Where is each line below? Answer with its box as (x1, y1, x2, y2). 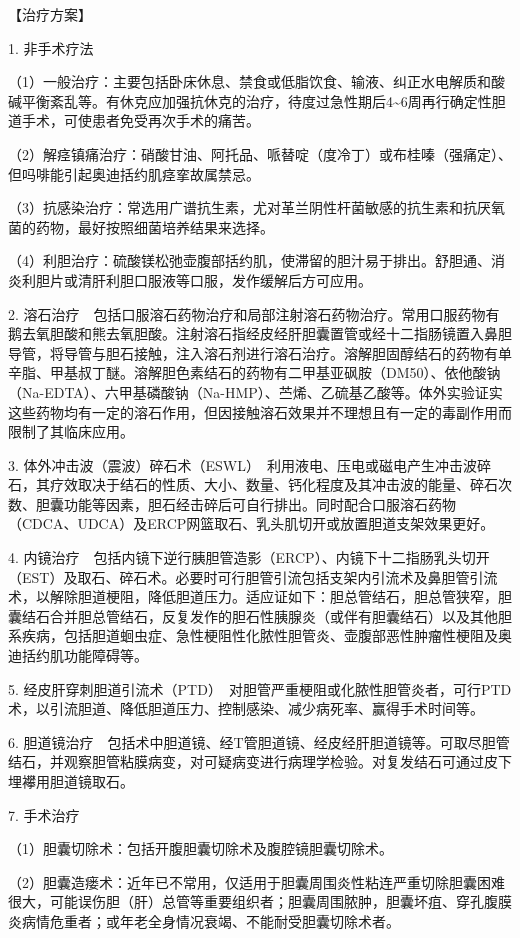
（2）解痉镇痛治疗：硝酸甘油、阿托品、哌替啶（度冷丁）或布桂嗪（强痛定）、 (8, 143, 512, 164)
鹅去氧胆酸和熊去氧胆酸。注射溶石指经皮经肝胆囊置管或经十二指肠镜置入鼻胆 (8, 323, 512, 344)
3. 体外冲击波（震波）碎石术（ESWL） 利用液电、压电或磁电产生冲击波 (8, 454, 478, 475)
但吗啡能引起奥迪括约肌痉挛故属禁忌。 (8, 163, 260, 184)
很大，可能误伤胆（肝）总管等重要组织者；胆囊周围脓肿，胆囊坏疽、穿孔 (8, 891, 484, 912)
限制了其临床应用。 (8, 421, 134, 442)
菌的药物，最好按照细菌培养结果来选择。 (8, 216, 274, 237)
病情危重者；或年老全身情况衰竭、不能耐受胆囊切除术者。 (21, 910, 400, 931)
